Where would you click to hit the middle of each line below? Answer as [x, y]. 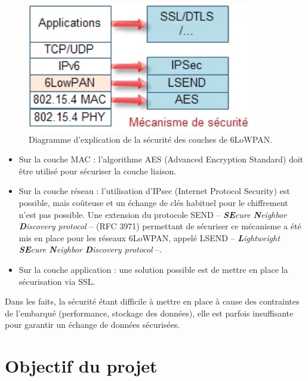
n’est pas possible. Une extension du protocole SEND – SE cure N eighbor [153, 214]
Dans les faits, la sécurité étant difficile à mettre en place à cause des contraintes [152, 301]
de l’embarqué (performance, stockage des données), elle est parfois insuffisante [149, 313]
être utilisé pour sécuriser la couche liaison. [98, 170]
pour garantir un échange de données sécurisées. [93, 325]
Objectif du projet [81, 366]
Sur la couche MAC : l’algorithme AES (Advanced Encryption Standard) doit [161, 159]
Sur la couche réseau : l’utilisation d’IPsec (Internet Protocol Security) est [154, 191]
